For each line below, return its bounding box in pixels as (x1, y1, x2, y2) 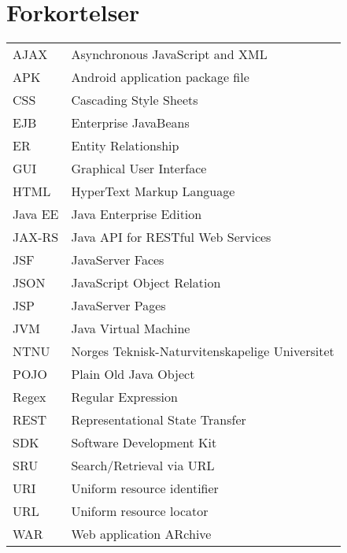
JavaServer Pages (71, 296, 166, 315)
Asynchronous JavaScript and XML (71, 45, 268, 64)
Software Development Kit (71, 433, 217, 452)
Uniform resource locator (71, 502, 209, 521)
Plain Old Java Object (71, 365, 195, 384)
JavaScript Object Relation (71, 273, 221, 292)
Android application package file (71, 68, 249, 87)
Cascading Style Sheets (71, 91, 198, 109)
